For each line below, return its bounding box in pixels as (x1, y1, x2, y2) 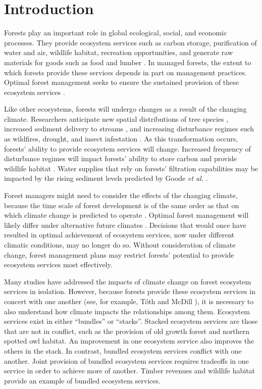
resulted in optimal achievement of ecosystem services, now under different (4, 229, 235, 240)
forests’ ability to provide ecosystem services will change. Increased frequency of (4, 143, 251, 154)
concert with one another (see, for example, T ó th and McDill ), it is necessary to (4, 296, 254, 306)
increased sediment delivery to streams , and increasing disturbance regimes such (4, 123, 254, 134)
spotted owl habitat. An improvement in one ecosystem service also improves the (4, 335, 254, 346)
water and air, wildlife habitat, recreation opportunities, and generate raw (4, 47, 233, 58)
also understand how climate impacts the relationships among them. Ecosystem (4, 306, 250, 316)
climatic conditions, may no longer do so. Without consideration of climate (4, 239, 236, 250)
